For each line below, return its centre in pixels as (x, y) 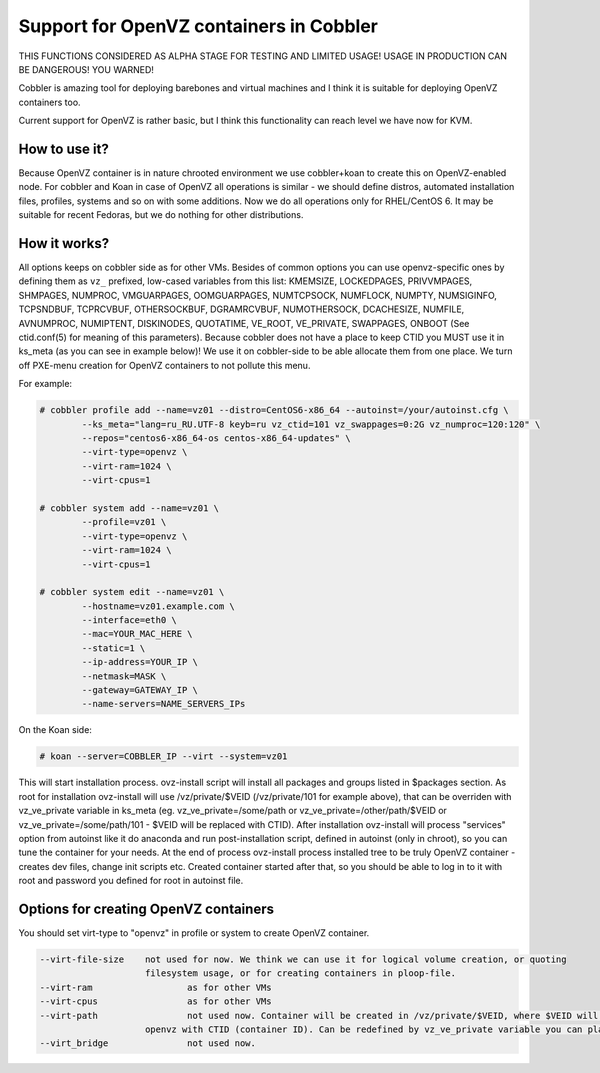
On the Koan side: (55, 730)
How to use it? (63, 148)
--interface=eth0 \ (129, 620)
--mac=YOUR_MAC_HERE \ (137, 634)
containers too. (49, 102)
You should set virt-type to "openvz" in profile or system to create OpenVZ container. (194, 933)
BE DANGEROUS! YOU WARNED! (86, 69)
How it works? (64, 243)
